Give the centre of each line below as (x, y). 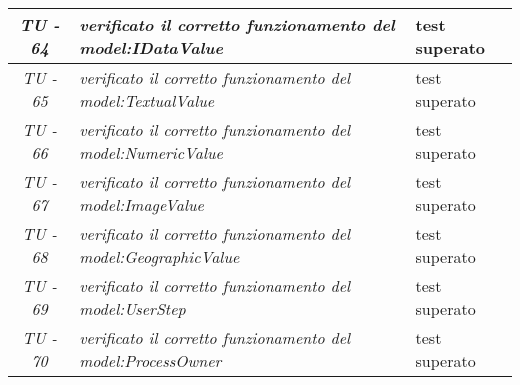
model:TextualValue (147, 100)
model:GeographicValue (159, 256)
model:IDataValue (151, 47)
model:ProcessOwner (150, 360)
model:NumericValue (151, 152)
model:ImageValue (141, 204)
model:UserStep (132, 308)
